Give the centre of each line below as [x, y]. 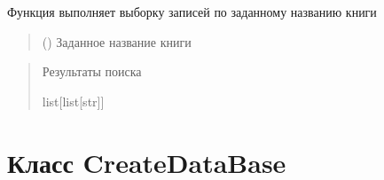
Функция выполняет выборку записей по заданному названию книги [192, 12]
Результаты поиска [92, 71]
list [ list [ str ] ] [73, 101]
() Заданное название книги [117, 41]
